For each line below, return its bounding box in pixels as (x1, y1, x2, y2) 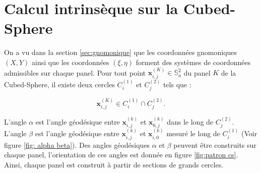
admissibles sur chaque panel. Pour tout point (4, 67, 146, 78)
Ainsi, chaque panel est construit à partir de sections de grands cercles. (4, 159, 224, 169)
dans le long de (167, 117, 214, 127)
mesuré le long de (166, 128, 220, 139)
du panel (183, 67, 211, 78)
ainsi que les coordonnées (32, 56, 109, 67)
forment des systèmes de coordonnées (136, 56, 251, 67)
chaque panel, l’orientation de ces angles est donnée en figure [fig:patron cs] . (4, 149, 238, 160)
